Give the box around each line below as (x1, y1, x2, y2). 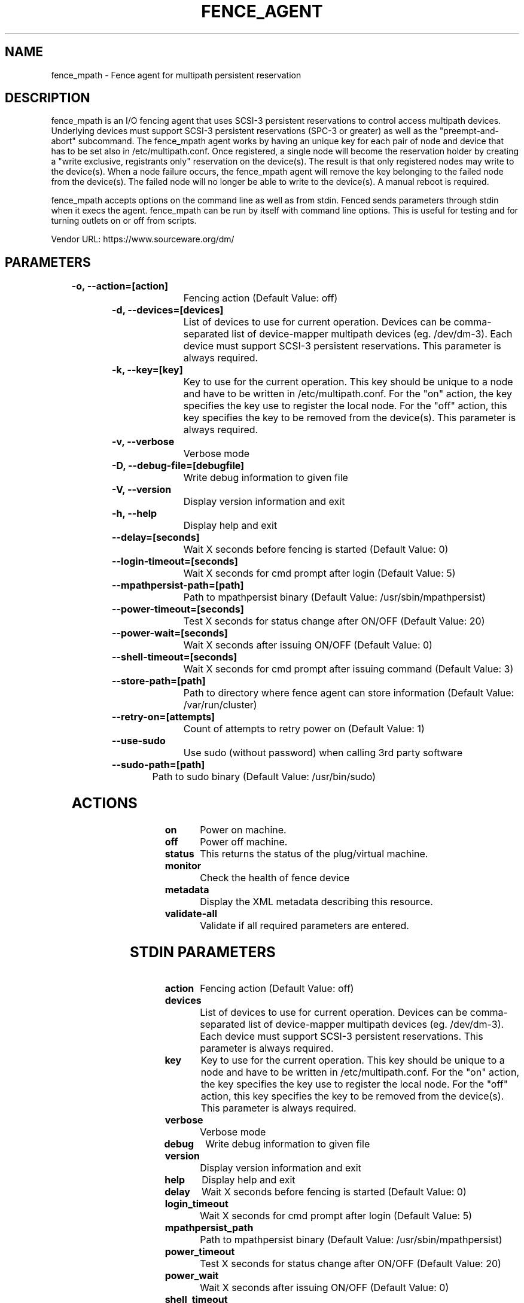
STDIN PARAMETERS (130, 943, 276, 961)
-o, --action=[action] (71, 280, 168, 293)
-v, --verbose (112, 436, 175, 448)
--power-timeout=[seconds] (112, 603, 244, 616)
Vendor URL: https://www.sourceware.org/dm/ (51, 234, 234, 245)
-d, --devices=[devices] (112, 304, 224, 316)
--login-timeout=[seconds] (112, 555, 238, 568)
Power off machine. (200, 836, 288, 848)
